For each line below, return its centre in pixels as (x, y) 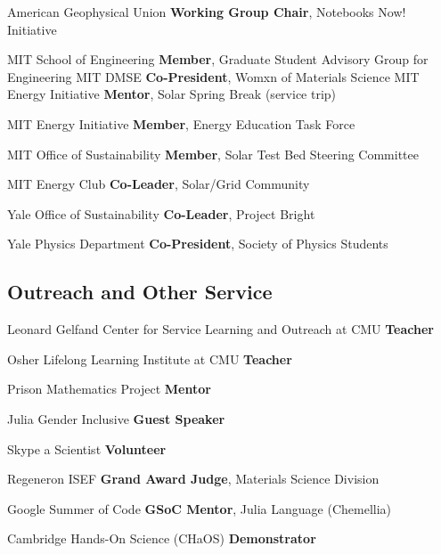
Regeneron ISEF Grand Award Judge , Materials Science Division (193, 479)
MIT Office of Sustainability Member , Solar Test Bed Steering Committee (213, 154)
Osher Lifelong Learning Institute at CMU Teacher (150, 358)
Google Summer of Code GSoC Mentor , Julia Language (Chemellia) (200, 508)
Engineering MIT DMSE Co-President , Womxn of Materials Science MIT (213, 76)
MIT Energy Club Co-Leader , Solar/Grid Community (159, 184)
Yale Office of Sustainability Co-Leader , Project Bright (161, 213)
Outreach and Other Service (140, 292)
